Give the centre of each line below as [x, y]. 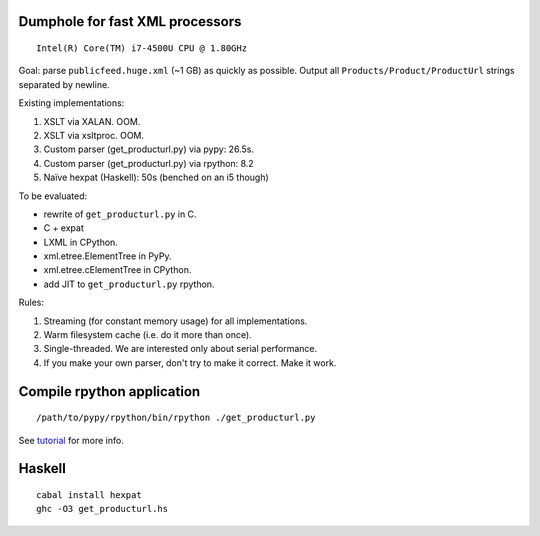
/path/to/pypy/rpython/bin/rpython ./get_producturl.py [176, 418]
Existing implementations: [71, 103]
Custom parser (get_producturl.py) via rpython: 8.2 [148, 163]
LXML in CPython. [81, 242]
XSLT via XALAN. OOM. [92, 121]
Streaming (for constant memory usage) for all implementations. [175, 321]
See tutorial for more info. [71, 440]
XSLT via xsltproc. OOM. [94, 135]
